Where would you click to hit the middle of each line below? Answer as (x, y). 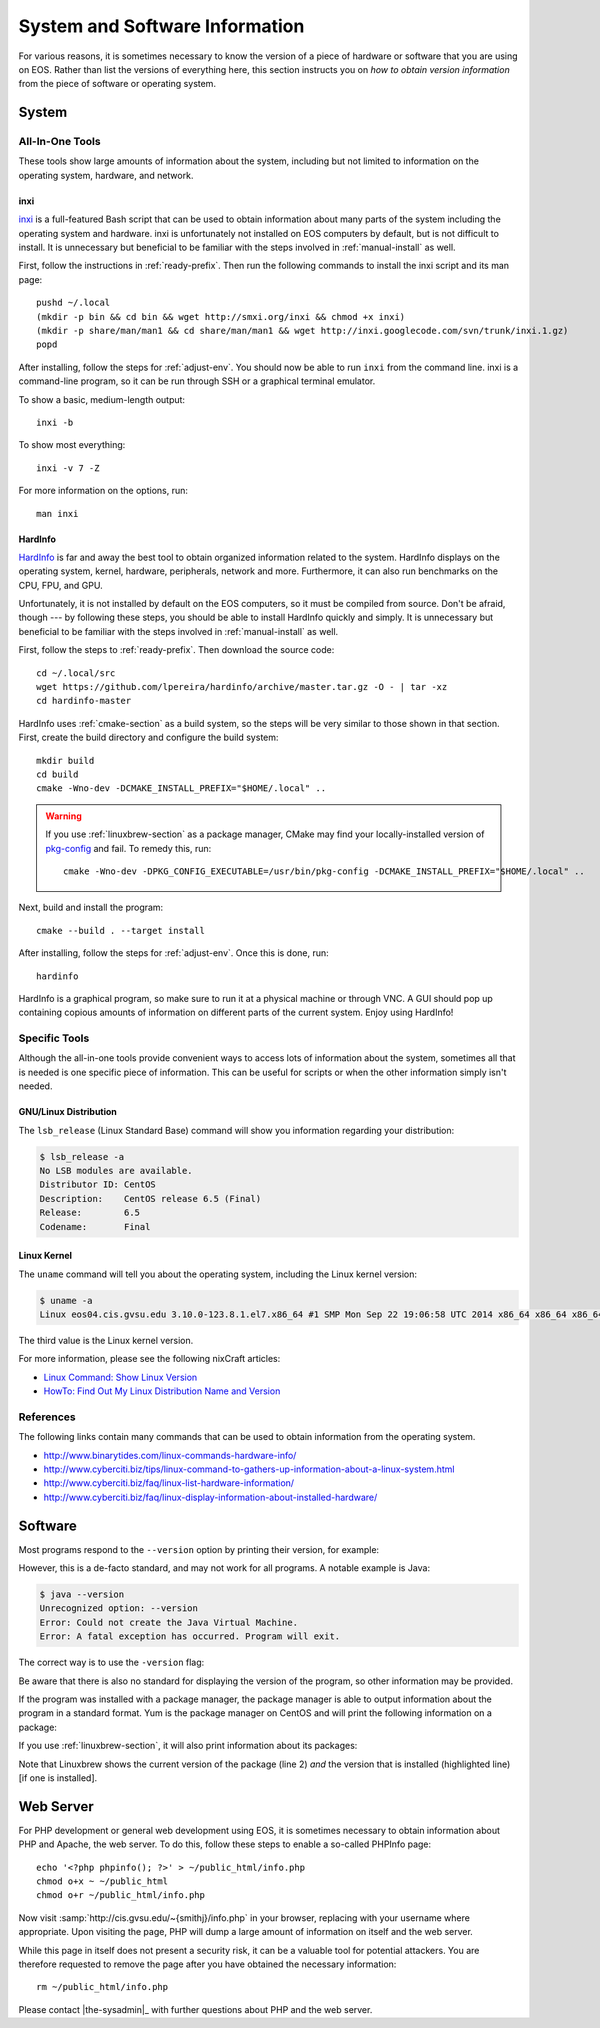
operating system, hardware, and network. (106, 175)
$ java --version (82, 1594)
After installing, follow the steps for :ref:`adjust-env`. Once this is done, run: (173, 953)
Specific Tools (54, 1038)
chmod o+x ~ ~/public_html (102, 1881)
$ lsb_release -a (82, 1156)
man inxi (57, 513)
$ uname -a (66, 1300)
